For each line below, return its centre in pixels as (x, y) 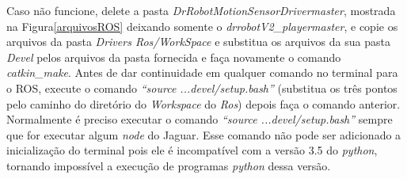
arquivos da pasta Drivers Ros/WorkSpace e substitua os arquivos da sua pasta (198, 42)
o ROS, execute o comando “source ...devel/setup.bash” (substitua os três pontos (202, 88)
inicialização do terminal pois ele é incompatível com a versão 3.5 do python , (192, 150)
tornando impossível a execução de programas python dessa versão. (169, 165)
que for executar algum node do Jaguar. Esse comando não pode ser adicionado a (204, 134)
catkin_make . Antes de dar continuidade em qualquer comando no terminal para (202, 72)
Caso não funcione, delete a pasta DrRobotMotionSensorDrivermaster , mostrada (201, 10)
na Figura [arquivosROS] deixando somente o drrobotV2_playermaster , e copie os (202, 26)
